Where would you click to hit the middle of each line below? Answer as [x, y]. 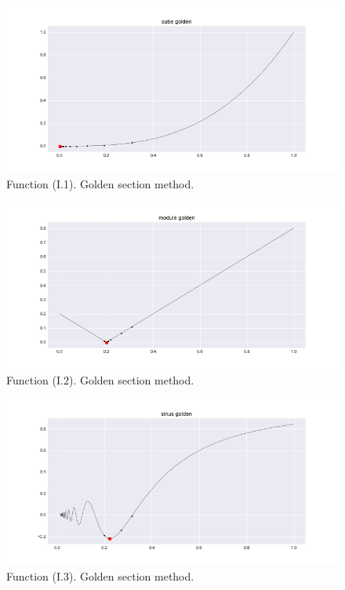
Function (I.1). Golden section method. [100, 183]
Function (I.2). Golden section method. [100, 379]
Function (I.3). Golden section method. [100, 575]
